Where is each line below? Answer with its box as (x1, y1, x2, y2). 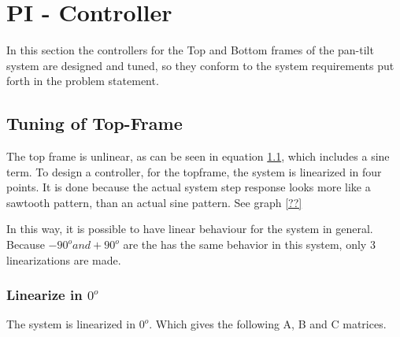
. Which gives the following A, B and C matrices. (149, 316, 387, 332)
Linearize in (6, 285, 83, 305)
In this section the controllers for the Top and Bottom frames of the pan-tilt (6, 42, 374, 58)
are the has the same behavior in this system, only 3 (123, 236, 376, 253)
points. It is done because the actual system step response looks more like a (6, 179, 371, 195)
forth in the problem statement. (6, 72, 159, 89)
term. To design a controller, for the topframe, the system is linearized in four (6, 163, 382, 180)
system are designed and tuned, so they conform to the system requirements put (6, 57, 394, 73)
